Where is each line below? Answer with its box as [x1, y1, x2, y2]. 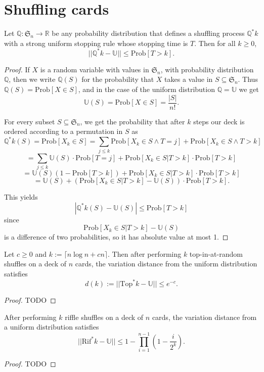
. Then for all [194, 37, 236, 48]
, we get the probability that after [80, 116, 185, 126]
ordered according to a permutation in [4, 126, 123, 136]
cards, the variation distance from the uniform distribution [75, 258, 257, 269]
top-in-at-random [189, 248, 243, 259]
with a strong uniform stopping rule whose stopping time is [4, 37, 188, 48]
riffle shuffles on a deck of [65, 311, 144, 322]
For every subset [4, 116, 55, 126]
